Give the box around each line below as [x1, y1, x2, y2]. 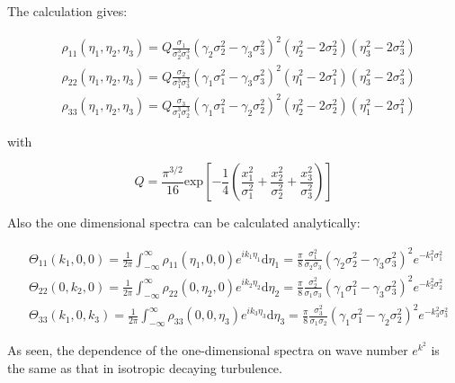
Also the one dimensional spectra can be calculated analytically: [7, 213, 361, 232]
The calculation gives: [7, 2, 128, 20]
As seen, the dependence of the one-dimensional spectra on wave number [7, 340, 408, 359]
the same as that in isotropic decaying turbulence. [7, 358, 282, 377]
